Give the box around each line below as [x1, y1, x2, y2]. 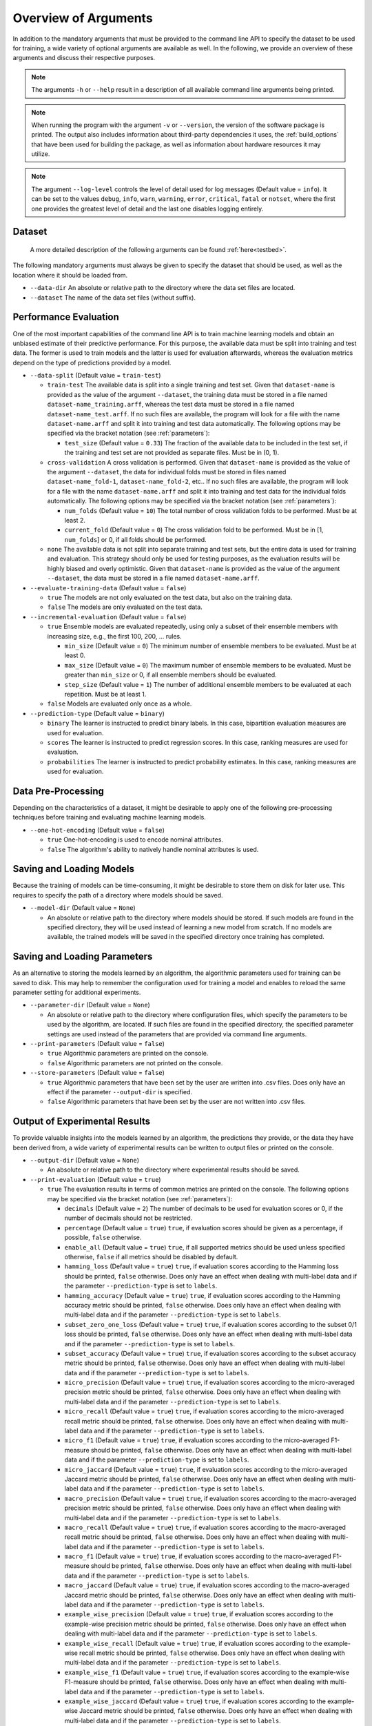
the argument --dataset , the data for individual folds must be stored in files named [47, 467, 287, 476]
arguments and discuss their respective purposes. [12, 54, 156, 62]
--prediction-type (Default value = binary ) [30, 709, 165, 717]
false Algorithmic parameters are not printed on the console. [47, 1058, 223, 1067]
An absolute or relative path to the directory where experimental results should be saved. [47, 1165, 300, 1174]
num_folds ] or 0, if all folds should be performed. [64, 535, 207, 543]
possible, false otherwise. [64, 1233, 142, 1242]
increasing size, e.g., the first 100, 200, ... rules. [47, 632, 182, 640]
